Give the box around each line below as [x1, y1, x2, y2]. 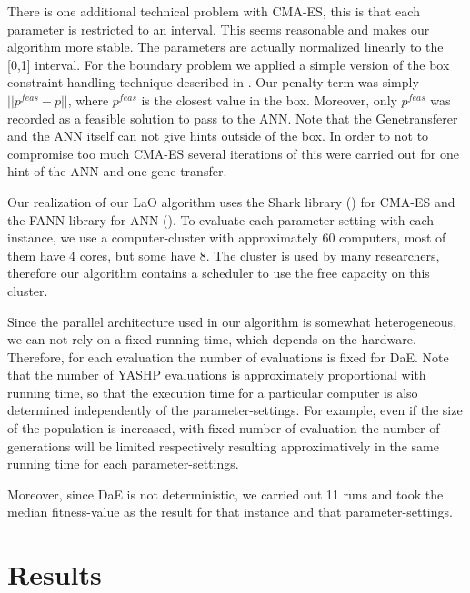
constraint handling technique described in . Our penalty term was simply [7, 73, 419, 92]
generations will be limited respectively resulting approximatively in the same [7, 436, 439, 455]
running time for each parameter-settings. [7, 454, 239, 473]
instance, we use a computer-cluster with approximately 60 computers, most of [7, 228, 446, 247]
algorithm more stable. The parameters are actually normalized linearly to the [7, 37, 444, 56]
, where [67, 90, 109, 109]
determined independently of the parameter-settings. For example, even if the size [7, 400, 463, 420]
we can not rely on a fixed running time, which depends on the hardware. [7, 330, 416, 349]
